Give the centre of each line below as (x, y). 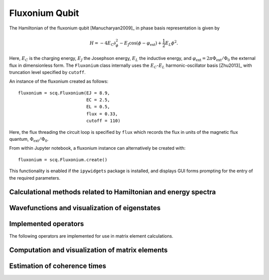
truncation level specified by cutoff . (47, 72)
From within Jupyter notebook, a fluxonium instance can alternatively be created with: (97, 148)
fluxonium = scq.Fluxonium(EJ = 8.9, (64, 93)
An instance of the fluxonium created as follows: (59, 81)
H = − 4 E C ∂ (103, 43)
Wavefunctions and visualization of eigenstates (85, 208)
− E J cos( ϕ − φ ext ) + (141, 43)
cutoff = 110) (103, 121)
